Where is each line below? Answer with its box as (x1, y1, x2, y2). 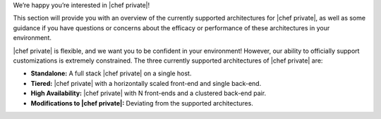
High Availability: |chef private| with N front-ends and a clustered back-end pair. (30, 89, 267, 98)
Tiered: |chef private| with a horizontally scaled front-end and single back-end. (30, 79, 262, 87)
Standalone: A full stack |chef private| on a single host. (30, 69, 192, 77)
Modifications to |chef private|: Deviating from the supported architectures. (30, 99, 253, 107)
